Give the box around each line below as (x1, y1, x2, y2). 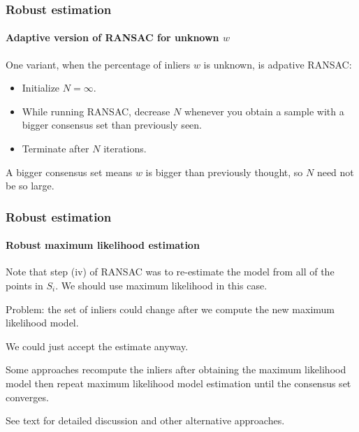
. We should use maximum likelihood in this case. (55, 278, 268, 293)
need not (316, 164, 354, 179)
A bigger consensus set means (6, 164, 133, 179)
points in (6, 278, 43, 293)
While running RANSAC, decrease (22, 103, 170, 118)
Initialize (22, 80, 60, 95)
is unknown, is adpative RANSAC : (203, 57, 352, 71)
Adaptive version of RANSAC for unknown (6, 30, 219, 45)
